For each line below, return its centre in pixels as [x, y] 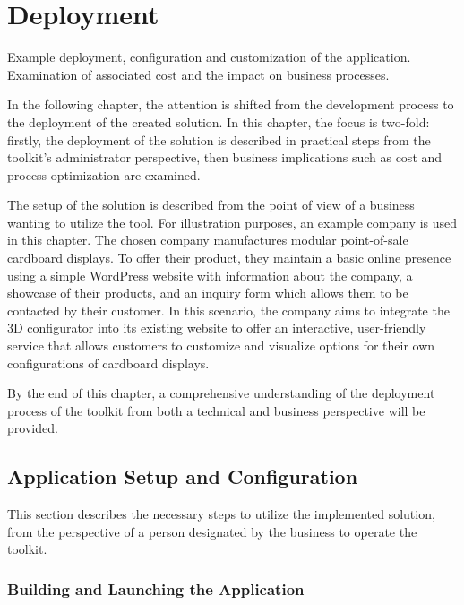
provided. [33, 428]
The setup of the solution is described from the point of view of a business [211, 205]
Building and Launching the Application [156, 588]
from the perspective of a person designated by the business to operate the [212, 531]
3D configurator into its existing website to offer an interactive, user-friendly [217, 328]
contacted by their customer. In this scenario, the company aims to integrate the [228, 310]
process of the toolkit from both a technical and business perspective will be [216, 410]
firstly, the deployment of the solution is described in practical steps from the [219, 139]
